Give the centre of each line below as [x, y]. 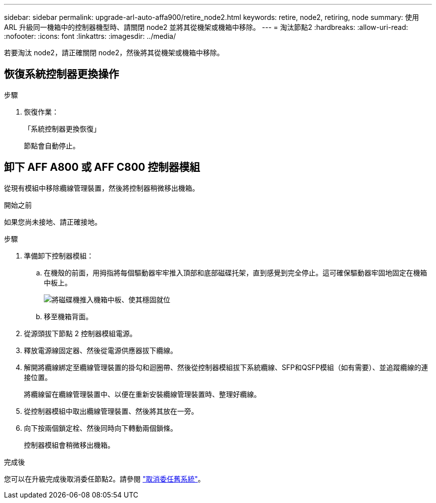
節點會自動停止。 [52, 145]
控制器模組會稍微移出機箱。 [69, 445]
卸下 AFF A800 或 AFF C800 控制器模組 [102, 167]
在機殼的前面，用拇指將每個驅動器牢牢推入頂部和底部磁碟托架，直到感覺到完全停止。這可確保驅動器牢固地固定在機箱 [235, 272]
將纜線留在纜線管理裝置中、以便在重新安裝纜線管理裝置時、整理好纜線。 [142, 394]
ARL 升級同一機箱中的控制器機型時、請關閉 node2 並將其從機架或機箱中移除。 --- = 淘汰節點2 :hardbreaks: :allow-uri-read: [206, 27]
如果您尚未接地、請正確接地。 [53, 222]
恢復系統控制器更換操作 [61, 74]
